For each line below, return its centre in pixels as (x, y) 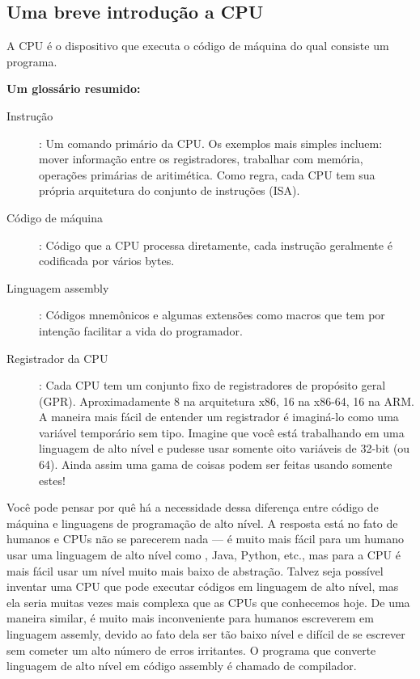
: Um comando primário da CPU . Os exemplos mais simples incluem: (211, 143)
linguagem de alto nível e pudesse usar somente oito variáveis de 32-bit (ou (225, 448)
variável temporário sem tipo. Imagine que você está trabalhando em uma (222, 432)
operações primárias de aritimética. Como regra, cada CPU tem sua (207, 174)
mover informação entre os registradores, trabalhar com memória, (201, 159)
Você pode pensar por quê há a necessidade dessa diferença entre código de (193, 507)
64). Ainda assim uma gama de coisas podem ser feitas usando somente (216, 464)
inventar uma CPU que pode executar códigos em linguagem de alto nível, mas (203, 586)
